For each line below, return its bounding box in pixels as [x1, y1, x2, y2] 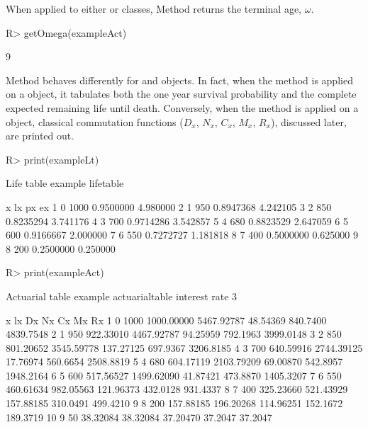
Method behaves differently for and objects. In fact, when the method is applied [6, 72, 353, 87]
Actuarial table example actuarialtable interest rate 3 [6, 288, 238, 303]
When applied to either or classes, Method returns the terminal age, [6, 1, 302, 16]
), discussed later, [270, 114, 347, 129]
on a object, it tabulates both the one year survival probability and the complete [6, 86, 357, 101]
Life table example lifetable [6, 176, 124, 190]
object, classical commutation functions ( [6, 114, 184, 129]
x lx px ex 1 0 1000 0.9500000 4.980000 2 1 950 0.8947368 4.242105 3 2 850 [6, 199, 332, 214]
